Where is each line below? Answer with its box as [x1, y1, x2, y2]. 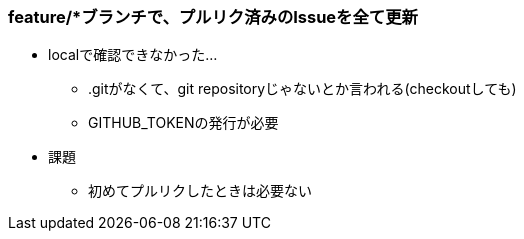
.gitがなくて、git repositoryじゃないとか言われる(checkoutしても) [88, 80, 517, 98]
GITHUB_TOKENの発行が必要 [88, 114, 279, 132]
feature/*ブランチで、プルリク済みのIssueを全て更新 [8, 7, 418, 27]
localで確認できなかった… [48, 46, 218, 64]
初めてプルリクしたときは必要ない [88, 182, 312, 200]
